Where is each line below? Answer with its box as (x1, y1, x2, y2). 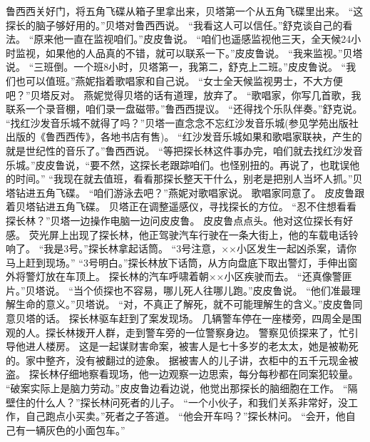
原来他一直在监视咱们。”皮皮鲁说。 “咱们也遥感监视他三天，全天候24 (34, 31, 351, 46)
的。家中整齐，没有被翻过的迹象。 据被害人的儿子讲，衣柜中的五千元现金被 (6, 352, 359, 367)
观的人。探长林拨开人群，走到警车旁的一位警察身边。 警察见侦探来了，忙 (6, 324, 349, 339)
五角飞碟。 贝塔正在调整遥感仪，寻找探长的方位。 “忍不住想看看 (55, 199, 356, 214)
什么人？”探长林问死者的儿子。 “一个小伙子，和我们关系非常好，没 (35, 394, 348, 409)
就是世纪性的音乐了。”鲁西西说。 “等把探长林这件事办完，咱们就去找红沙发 (6, 143, 353, 158)
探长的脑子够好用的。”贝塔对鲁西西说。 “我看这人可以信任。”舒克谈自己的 (6, 17, 343, 32)
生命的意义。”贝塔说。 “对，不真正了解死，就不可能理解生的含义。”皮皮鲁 (15, 297, 353, 312)
